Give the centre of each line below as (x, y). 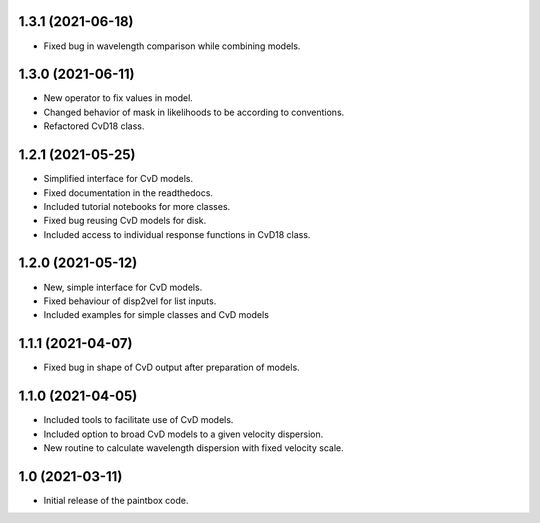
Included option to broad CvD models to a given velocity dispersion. (183, 434)
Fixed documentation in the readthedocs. (128, 192)
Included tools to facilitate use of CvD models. (138, 420)
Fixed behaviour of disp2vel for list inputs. (130, 301)
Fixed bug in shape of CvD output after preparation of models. (171, 367)
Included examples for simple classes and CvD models (156, 315)
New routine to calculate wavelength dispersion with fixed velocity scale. (193, 447)
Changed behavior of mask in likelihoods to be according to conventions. (194, 112)
